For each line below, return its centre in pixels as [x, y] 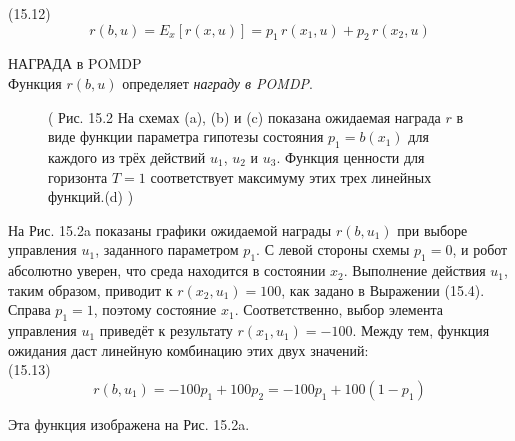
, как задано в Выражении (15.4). [383, 289]
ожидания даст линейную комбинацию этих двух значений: [188, 349]
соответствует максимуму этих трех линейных [291, 176]
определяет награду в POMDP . [217, 82]
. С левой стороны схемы [333, 249]
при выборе [432, 229]
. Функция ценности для [350, 156]
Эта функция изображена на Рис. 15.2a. [129, 423]
